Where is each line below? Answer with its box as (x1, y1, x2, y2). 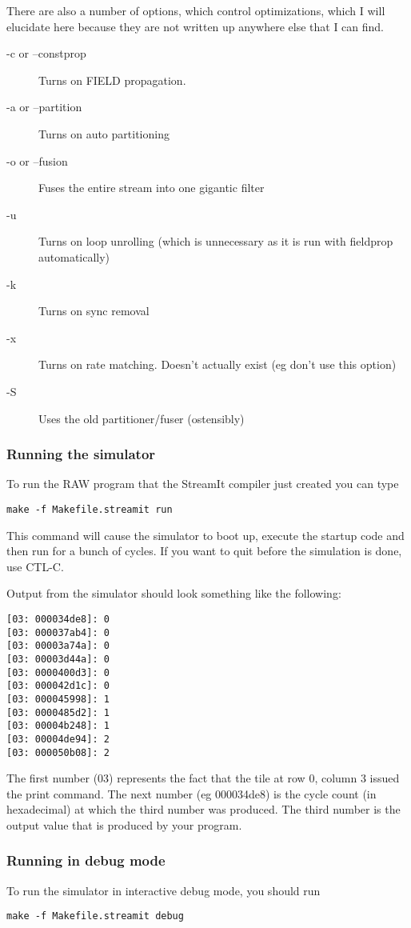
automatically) (38, 248, 110, 265)
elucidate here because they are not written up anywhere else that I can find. (6, 18, 385, 34)
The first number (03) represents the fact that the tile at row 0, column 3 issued (6, 770, 400, 786)
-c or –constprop (6, 45, 86, 62)
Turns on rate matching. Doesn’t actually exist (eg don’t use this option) (38, 356, 397, 373)
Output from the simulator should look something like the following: (6, 585, 341, 602)
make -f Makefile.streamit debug (6, 910, 184, 922)
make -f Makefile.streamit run (6, 503, 173, 515)
